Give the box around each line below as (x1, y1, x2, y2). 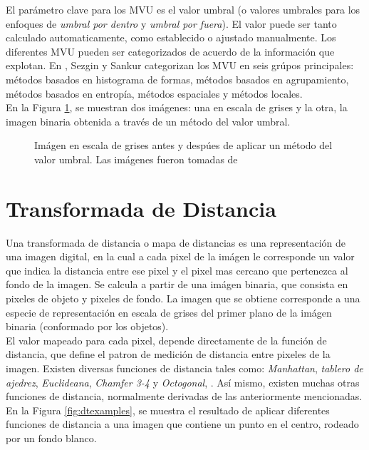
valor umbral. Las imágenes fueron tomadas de (34, 151, 238, 166)
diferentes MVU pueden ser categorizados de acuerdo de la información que (6, 44, 335, 58)
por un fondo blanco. (6, 430, 97, 445)
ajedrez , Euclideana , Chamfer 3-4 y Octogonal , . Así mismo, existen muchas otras (6, 374, 360, 389)
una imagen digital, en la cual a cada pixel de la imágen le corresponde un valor (6, 249, 355, 264)
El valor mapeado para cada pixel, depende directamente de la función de (6, 332, 327, 347)
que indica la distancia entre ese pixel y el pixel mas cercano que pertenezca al (6, 262, 348, 277)
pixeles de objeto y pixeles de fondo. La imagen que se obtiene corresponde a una (6, 291, 360, 306)
